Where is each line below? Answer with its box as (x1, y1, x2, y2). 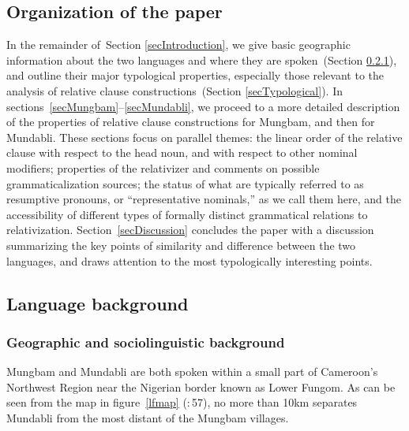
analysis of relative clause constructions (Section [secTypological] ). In (6, 82, 343, 98)
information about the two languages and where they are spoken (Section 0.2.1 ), (6, 51, 397, 68)
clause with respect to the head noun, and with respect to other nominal (6, 144, 358, 161)
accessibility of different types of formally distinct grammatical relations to (6, 206, 368, 222)
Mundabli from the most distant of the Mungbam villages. (6, 409, 289, 425)
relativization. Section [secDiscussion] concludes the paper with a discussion (6, 221, 374, 238)
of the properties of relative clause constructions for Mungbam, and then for (6, 113, 375, 130)
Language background (6, 291, 189, 315)
